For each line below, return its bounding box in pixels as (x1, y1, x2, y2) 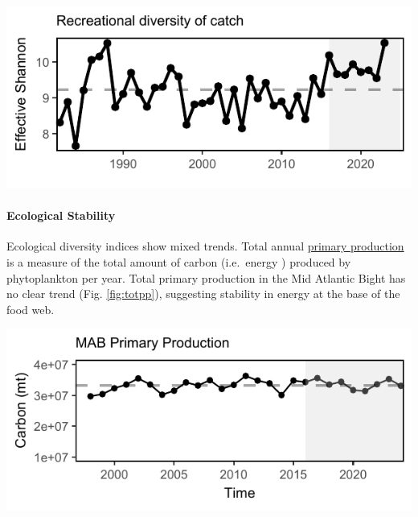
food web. (6, 300, 55, 317)
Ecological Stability (6, 207, 116, 224)
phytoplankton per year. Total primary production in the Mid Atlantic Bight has (6, 269, 406, 286)
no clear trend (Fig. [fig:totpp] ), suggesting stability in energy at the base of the (6, 285, 400, 302)
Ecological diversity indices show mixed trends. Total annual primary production (6, 238, 404, 254)
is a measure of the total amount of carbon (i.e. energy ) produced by (6, 253, 351, 270)
